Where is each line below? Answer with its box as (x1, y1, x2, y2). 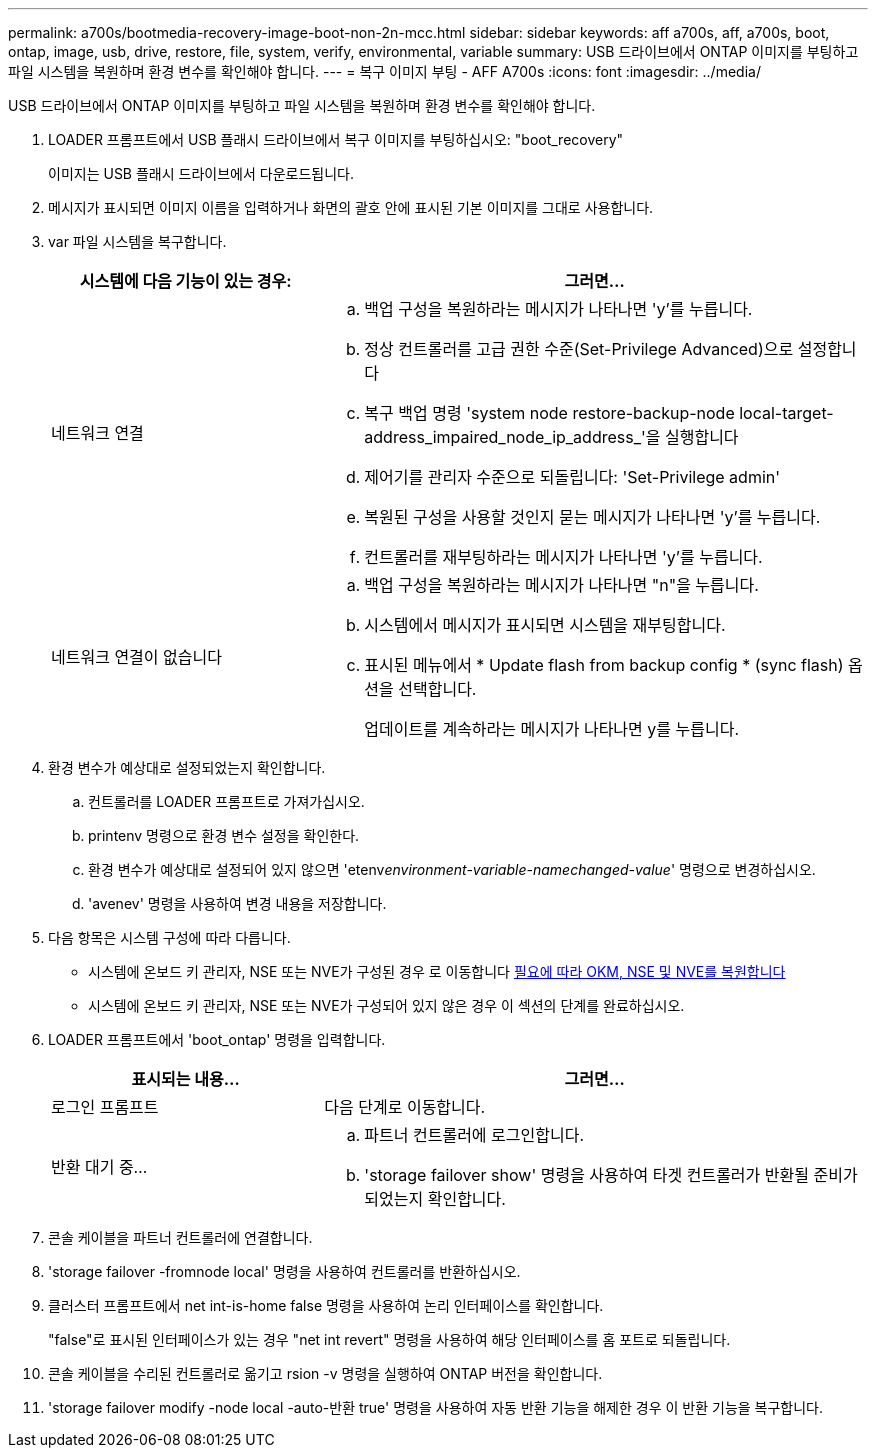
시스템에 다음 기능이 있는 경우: (79, 271, 292, 291)
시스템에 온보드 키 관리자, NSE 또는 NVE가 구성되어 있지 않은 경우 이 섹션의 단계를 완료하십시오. (88, 997, 685, 1014)
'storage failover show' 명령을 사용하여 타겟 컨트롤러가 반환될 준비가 (364, 1165, 858, 1185)
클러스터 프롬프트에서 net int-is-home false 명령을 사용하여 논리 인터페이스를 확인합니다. (48, 1297, 604, 1314)
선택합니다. (398, 679, 477, 699)
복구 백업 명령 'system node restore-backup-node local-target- (364, 403, 834, 423)
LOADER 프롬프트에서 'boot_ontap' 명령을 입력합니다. (48, 1031, 386, 1048)
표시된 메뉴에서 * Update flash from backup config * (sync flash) (364, 655, 844, 675)
